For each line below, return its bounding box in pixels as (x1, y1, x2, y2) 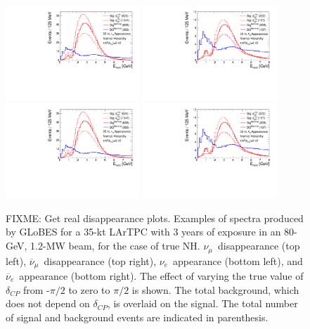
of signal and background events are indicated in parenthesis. (6, 309, 269, 324)
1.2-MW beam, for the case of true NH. (30, 238, 200, 253)
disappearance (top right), (44, 253, 157, 268)
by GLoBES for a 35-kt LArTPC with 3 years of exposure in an (6, 224, 281, 239)
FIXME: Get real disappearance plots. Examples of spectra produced (6, 210, 304, 225)
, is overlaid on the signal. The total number (107, 296, 298, 311)
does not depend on (6, 296, 90, 311)
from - (22, 282, 50, 297)
